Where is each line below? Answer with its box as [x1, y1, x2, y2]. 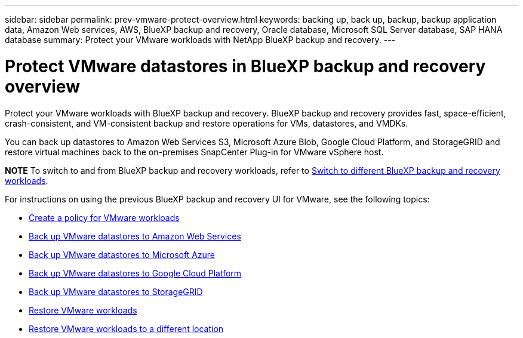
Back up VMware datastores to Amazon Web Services [29, 231, 241, 241]
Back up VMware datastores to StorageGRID [29, 286, 203, 297]
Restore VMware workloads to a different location [29, 323, 224, 334]
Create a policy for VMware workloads [29, 212, 180, 223]
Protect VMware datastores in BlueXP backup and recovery [5, 56, 486, 76]
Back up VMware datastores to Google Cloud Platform [29, 268, 242, 278]
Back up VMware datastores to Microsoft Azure [29, 249, 216, 260]
